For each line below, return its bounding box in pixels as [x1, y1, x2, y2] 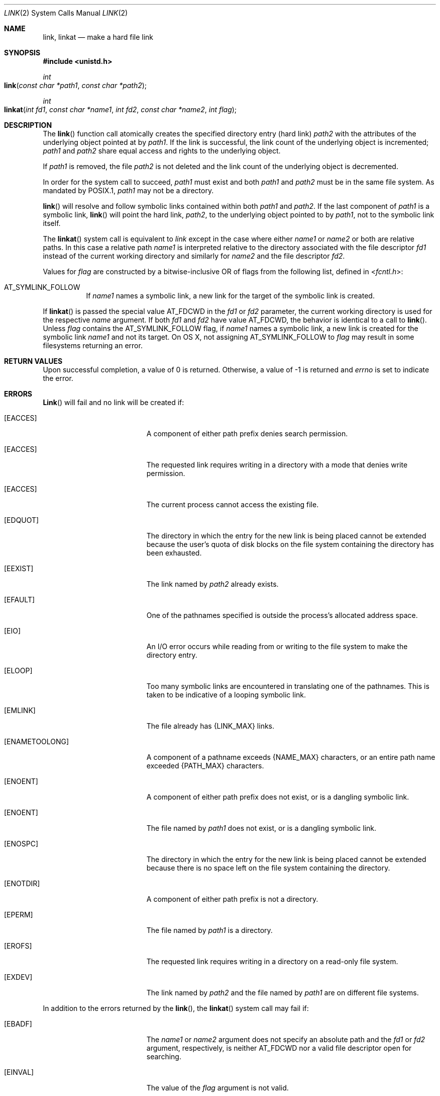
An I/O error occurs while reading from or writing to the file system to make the [146, 642, 408, 651]
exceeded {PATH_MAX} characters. [146, 761, 264, 770]
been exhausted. [146, 549, 202, 557]
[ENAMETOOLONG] [4, 737, 69, 746]
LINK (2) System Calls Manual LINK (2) [4, 9, 128, 17]
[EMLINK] [4, 706, 36, 715]
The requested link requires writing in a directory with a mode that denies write [146, 460, 408, 469]
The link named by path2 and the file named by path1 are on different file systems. [146, 988, 419, 997]
